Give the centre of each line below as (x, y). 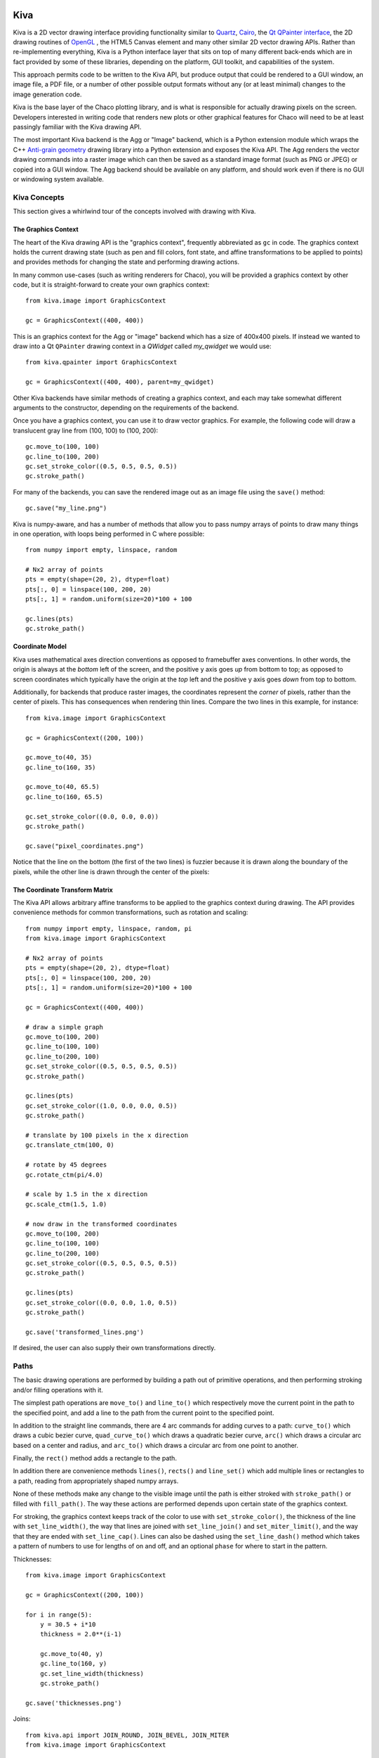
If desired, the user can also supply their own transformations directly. (114, 1348)
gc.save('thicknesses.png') (74, 1703)
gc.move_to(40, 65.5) (62, 787)
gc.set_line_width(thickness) (92, 1673)
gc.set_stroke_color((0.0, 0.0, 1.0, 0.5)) (101, 1302)
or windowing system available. (59, 179)
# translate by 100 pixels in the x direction (107, 1135)
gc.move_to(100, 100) (62, 447)
